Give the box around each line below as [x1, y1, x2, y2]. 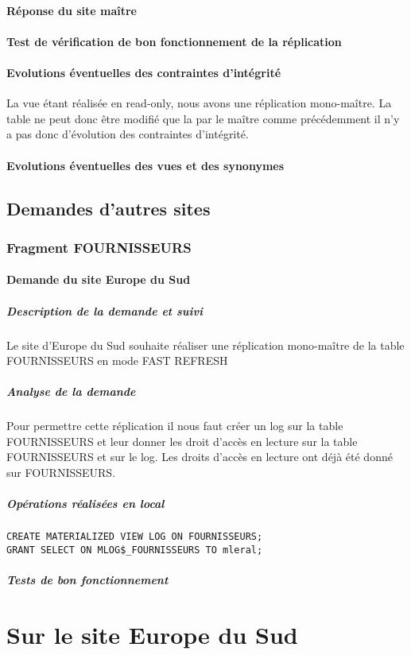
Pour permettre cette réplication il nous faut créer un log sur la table [6, 417, 343, 434]
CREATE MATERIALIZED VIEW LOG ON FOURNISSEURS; [6, 531, 263, 543]
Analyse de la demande [6, 383, 136, 400]
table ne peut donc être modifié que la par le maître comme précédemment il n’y [6, 110, 400, 126]
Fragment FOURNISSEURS [6, 237, 192, 257]
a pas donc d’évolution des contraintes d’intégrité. [6, 126, 249, 142]
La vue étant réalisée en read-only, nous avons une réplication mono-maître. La [6, 95, 392, 111]
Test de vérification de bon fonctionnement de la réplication [6, 33, 342, 49]
